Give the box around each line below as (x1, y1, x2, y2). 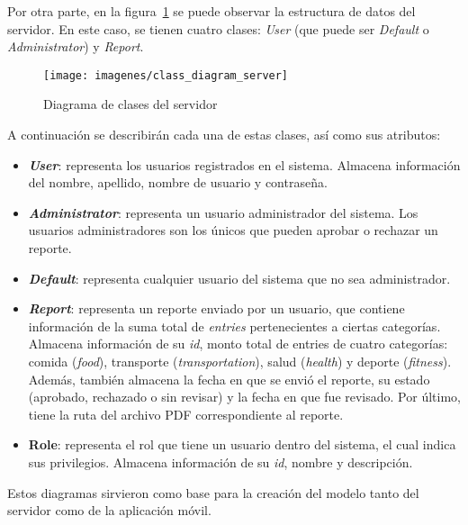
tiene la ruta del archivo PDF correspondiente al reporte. (28, 404, 344, 423)
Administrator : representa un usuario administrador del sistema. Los (28, 203, 418, 222)
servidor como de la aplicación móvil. (7, 501, 211, 520)
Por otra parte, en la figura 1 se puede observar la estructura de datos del (7, 2, 416, 20)
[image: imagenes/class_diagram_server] (43, 68, 289, 82)
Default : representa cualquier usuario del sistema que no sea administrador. (28, 268, 451, 287)
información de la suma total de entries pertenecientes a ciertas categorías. (28, 316, 441, 335)
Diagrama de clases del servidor (43, 95, 218, 113)
